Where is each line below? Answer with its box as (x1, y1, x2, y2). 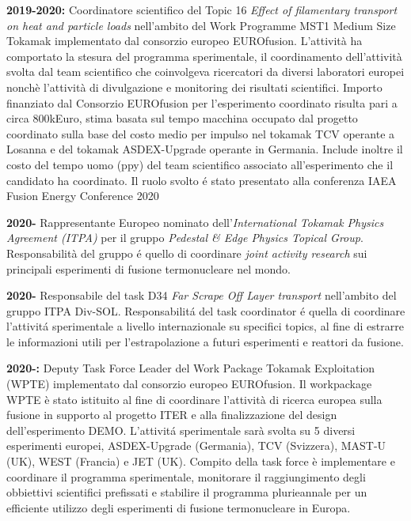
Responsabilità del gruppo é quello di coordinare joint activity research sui (6, 244, 367, 261)
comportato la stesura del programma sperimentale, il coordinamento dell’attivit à (6, 47, 402, 64)
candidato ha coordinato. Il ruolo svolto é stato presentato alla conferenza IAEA (6, 172, 397, 188)
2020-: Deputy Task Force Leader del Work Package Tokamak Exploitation (6, 360, 375, 376)
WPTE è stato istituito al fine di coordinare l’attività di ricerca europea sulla (6, 391, 382, 407)
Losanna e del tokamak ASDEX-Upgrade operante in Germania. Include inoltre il (6, 141, 403, 157)
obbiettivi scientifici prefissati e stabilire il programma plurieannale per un (6, 484, 367, 500)
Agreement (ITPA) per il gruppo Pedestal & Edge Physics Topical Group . (6, 229, 363, 246)
